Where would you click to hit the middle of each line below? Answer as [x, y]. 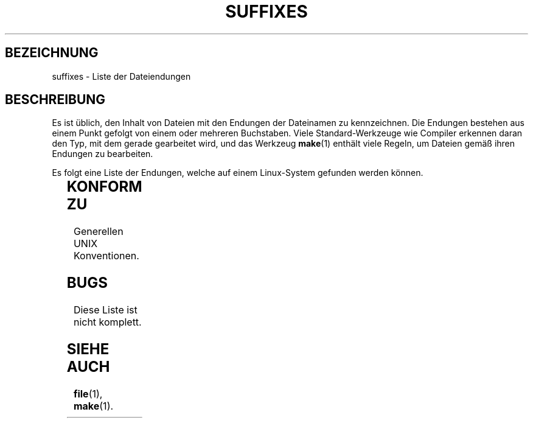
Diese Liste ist [105, 310]
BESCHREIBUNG [55, 100]
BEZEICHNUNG [52, 53]
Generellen [98, 232]
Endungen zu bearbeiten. [103, 154]
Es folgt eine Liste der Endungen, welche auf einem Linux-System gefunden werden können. [238, 173]
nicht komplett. [107, 322]
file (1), [88, 393]
